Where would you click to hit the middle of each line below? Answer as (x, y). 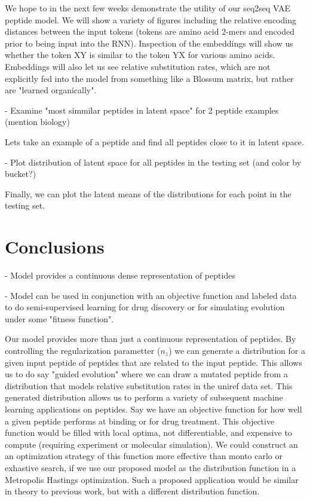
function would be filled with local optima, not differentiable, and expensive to (148, 433)
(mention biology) (37, 122)
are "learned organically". (51, 90)
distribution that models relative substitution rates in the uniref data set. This (149, 385)
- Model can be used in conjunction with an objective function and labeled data (151, 295)
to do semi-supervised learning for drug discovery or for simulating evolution (145, 307)
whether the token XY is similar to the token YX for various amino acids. (140, 55)
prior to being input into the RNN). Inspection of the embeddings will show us (149, 43)
